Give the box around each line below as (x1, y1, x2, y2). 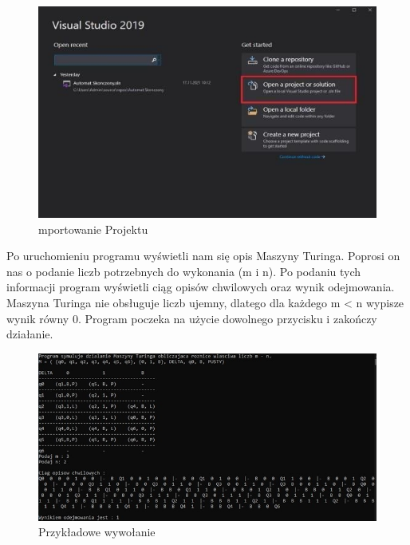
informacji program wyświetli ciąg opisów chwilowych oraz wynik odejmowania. (6, 278, 395, 295)
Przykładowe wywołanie (38, 523, 156, 540)
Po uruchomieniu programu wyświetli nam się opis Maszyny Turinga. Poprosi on (6, 247, 400, 264)
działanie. (6, 326, 53, 342)
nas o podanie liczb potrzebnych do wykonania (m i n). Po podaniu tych (6, 263, 361, 279)
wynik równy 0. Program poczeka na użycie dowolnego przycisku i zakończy (6, 310, 377, 326)
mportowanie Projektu (38, 220, 148, 237)
